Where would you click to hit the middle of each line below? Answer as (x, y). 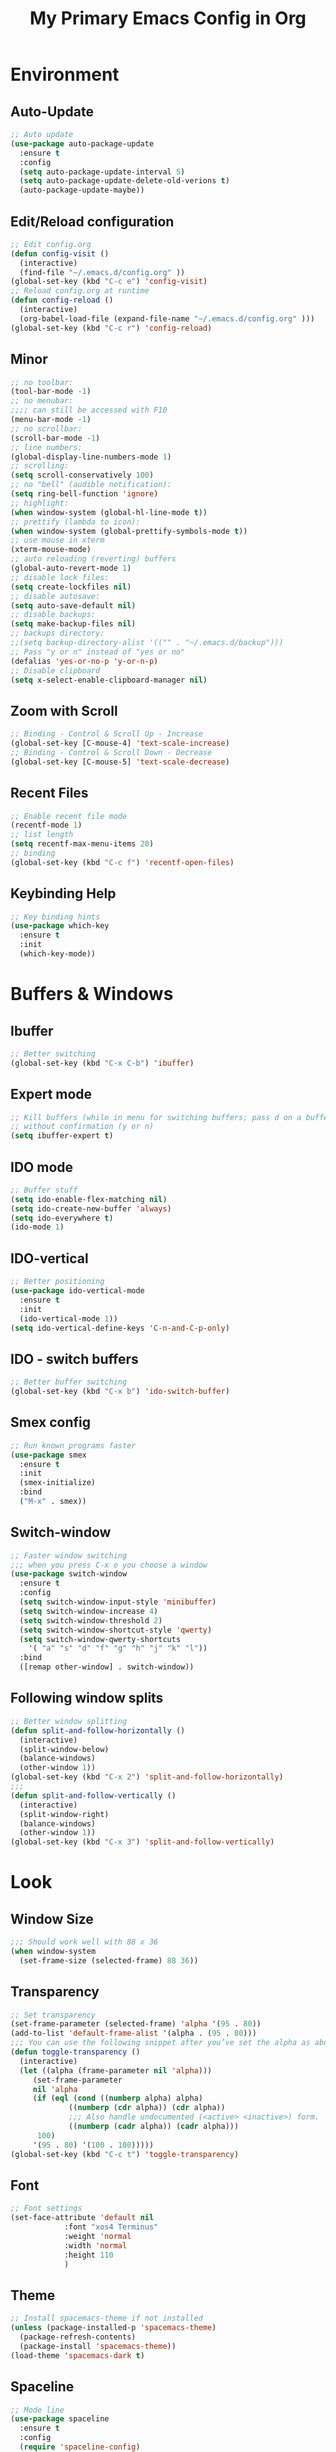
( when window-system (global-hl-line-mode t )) (109, 512)
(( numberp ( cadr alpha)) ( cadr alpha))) (154, 2127)
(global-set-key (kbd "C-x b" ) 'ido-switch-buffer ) (120, 1392)
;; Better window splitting (69, 1721)
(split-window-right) (64, 1814)
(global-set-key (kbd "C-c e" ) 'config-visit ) (109, 282)
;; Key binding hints (55, 917)
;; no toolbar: (42, 382)
